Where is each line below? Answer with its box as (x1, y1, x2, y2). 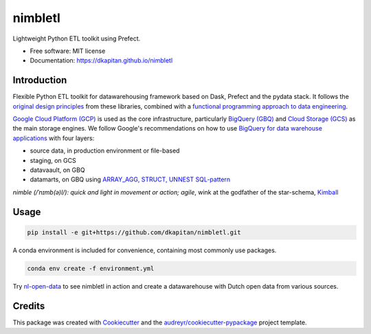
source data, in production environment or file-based (30, 146, 180, 155)
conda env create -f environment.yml (27, 265, 155, 272)
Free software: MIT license (30, 47, 106, 55)
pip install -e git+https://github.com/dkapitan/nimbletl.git (27, 228, 241, 236)
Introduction (12, 74, 67, 86)
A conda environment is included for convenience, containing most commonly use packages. (12, 246, 277, 254)
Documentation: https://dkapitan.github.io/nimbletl (30, 56, 173, 65)
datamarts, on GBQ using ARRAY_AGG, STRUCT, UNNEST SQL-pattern (30, 175, 231, 183)
